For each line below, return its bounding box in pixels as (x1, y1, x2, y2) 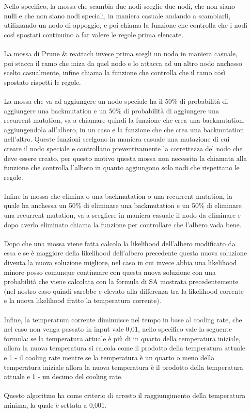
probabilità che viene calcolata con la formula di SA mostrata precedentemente (4, 276, 238, 286)
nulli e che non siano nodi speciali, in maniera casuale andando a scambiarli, (4, 10, 231, 20)
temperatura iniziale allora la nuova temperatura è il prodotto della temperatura (4, 362, 243, 372)
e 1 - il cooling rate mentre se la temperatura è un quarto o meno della (4, 352, 215, 362)
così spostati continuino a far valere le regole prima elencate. (4, 29, 184, 39)
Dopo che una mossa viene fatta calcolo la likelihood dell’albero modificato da (4, 238, 235, 248)
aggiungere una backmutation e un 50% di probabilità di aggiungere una (4, 105, 219, 115)
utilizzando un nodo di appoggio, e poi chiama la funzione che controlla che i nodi (4, 20, 248, 30)
